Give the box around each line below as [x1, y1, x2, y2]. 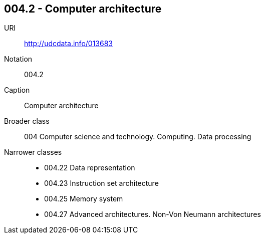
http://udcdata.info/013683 [24, 39, 113, 48]
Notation [4, 55, 33, 64]
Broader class [4, 117, 50, 126]
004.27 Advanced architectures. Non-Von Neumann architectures [44, 210, 261, 219]
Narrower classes [4, 148, 62, 157]
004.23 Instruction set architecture [44, 179, 159, 188]
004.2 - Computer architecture [4, 3, 162, 15]
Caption [4, 86, 30, 95]
